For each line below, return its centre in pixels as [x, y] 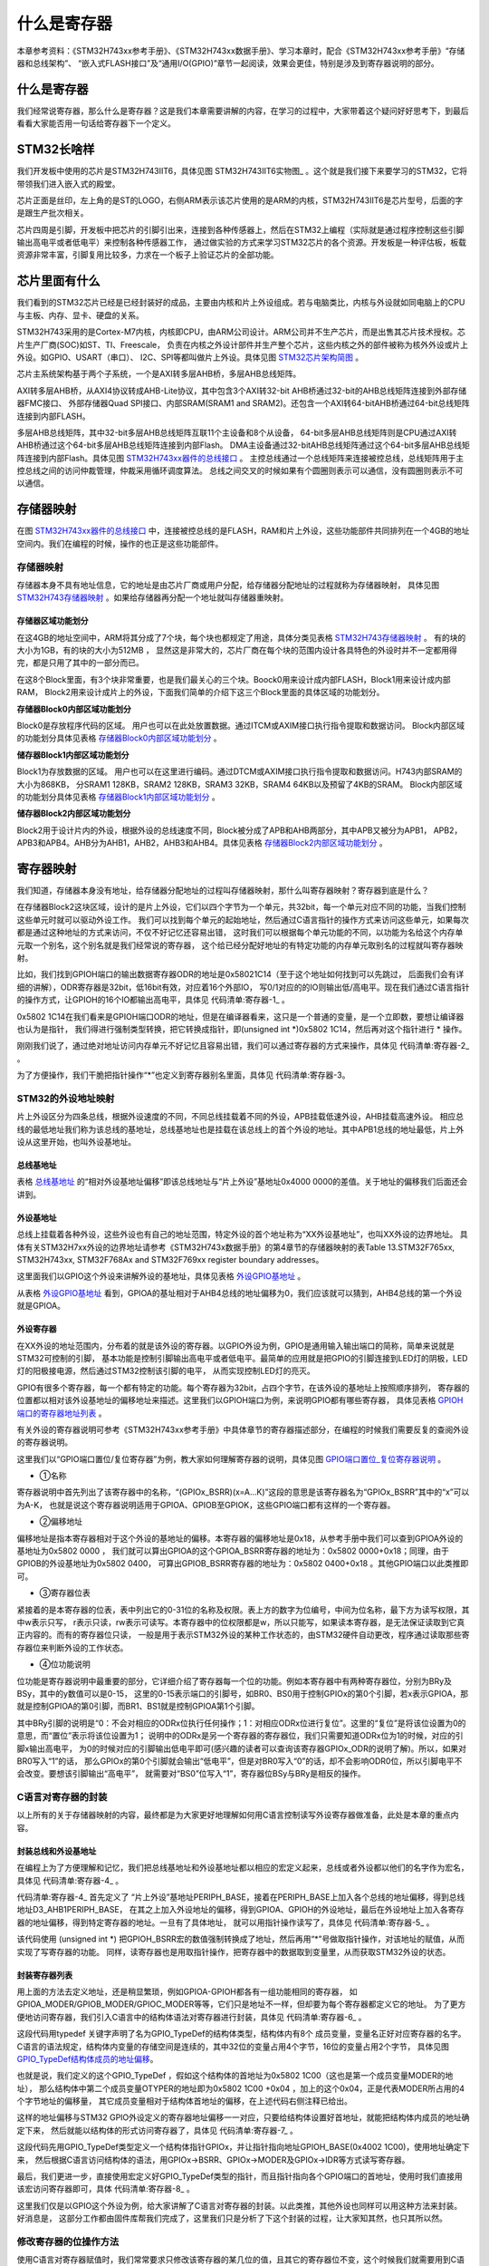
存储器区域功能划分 [53, 621]
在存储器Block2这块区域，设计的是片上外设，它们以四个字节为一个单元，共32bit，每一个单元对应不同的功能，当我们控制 [241, 907]
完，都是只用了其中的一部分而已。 [80, 663]
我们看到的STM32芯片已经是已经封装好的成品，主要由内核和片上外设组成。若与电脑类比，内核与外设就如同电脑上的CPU [241, 303]
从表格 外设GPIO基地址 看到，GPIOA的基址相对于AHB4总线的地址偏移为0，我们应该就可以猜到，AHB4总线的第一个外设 [240, 1293]
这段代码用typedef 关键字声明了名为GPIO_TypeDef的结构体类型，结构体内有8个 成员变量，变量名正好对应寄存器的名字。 [241, 2034]
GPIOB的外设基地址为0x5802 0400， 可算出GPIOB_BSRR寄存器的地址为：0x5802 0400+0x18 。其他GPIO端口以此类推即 [243, 1564]
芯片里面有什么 [58, 281]
